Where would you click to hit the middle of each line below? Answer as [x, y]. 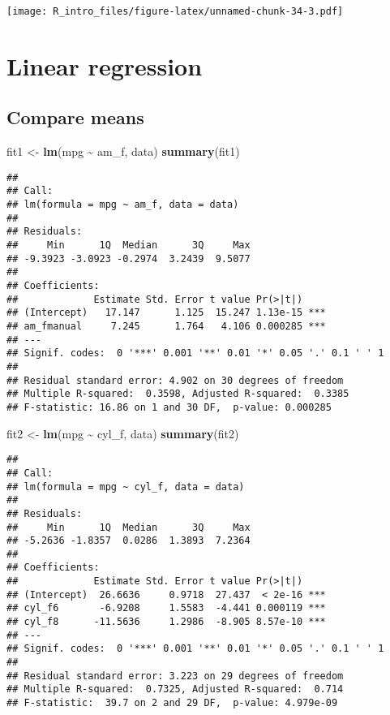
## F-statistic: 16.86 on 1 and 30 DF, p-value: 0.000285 [169, 407]
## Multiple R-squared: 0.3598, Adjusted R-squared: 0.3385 [178, 394]
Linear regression [105, 65]
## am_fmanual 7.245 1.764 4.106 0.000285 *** [166, 327]
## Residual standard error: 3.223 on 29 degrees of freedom [175, 676]
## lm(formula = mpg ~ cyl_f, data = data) [126, 487]
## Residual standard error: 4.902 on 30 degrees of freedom [175, 380]
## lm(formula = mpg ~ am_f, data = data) [123, 205]
